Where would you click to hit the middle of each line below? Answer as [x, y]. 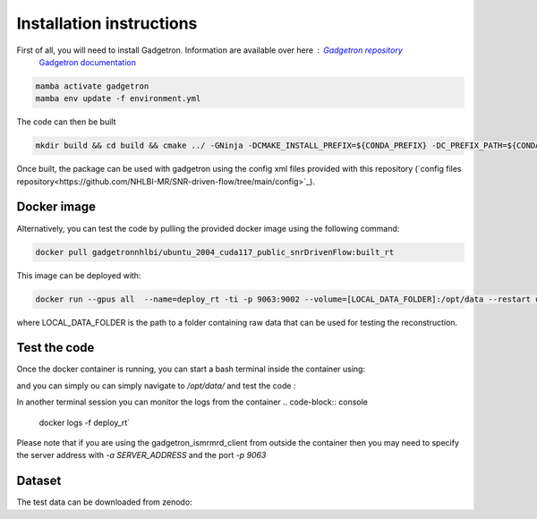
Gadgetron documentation [87, 62]
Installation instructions [107, 23]
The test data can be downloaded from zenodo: [104, 502]
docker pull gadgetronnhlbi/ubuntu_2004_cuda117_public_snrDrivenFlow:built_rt [215, 252]
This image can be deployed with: [79, 275]
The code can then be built [66, 122]
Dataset [39, 481]
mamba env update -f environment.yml [118, 99]
